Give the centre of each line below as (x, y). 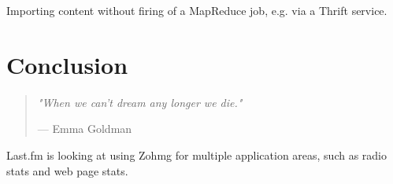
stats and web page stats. (67, 170)
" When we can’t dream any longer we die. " (140, 102)
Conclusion (67, 64)
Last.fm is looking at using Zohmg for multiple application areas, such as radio (197, 155)
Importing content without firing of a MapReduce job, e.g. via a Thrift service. (197, 10)
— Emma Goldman (85, 129)
